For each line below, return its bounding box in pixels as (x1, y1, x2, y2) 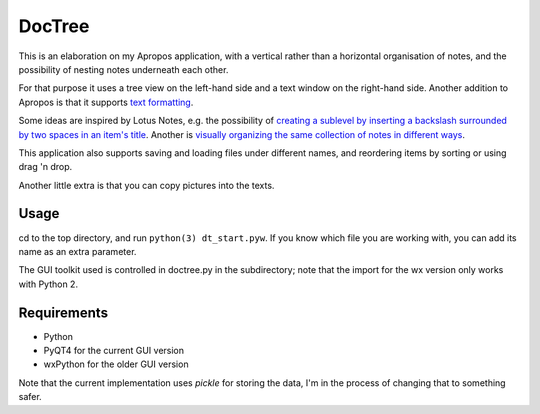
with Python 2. (18, 278, 79, 290)
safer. (18, 391, 42, 403)
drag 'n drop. (18, 161, 73, 173)
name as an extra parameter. (18, 245, 137, 257)
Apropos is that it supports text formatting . (18, 96, 194, 108)
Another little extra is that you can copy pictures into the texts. (18, 179, 275, 191)
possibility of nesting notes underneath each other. (18, 63, 229, 75)
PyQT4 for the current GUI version (43, 345, 185, 357)
